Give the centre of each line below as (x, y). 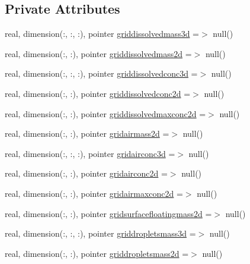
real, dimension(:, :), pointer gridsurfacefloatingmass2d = (108, 213)
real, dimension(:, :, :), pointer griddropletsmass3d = (100, 233)
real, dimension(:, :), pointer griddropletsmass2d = (97, 253)
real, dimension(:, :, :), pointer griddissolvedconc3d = (101, 73)
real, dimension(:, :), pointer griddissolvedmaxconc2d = (105, 113)
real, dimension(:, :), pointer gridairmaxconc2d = (94, 193)
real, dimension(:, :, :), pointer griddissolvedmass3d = (102, 34)
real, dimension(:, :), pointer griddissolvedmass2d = (98, 53)
